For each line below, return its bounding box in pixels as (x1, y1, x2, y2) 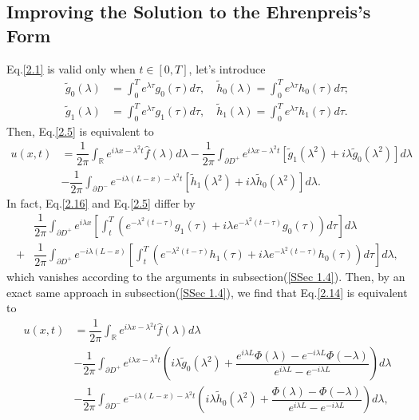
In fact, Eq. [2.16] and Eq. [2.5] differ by (6, 194, 196, 211)
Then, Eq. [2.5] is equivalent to (6, 122, 154, 139)
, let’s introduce (188, 60, 266, 77)
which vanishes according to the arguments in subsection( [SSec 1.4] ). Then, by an (6, 268, 405, 285)
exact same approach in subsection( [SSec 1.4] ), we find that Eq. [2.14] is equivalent (6, 283, 408, 300)
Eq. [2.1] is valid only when (6, 60, 136, 77)
